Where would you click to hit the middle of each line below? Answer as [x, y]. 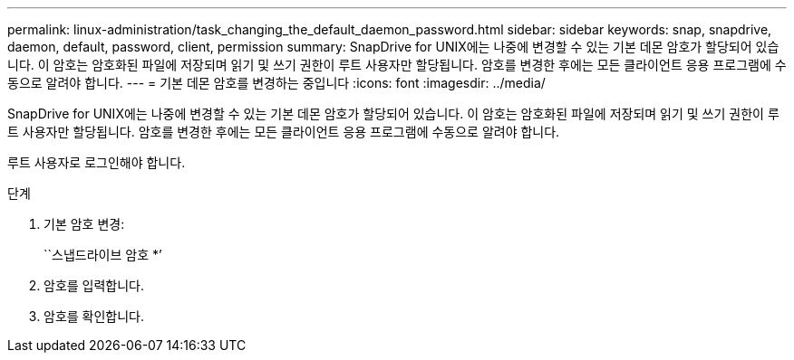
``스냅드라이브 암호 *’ [103, 255]
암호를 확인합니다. [94, 316]
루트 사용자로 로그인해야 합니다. [97, 162]
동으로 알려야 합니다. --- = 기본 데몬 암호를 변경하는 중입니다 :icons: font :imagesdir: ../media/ [276, 83]
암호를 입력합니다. [94, 285]
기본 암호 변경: [84, 224]
